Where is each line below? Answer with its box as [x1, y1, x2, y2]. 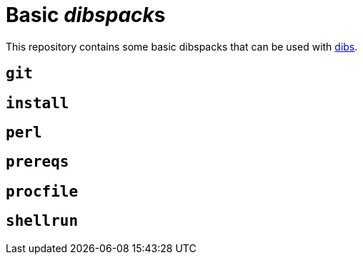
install [6, 94, 69, 112]
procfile [6, 182, 79, 200]
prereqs [6, 153, 69, 171]
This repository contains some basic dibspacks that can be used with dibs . [6, 40, 358, 53]
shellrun [6, 212, 79, 230]
